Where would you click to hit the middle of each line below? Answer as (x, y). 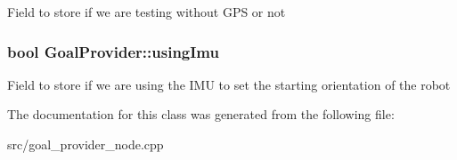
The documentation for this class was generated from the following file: (201, 114)
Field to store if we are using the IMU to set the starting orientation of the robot (229, 84)
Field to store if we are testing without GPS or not (147, 12)
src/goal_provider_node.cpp (86, 144)
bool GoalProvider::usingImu (113, 51)
